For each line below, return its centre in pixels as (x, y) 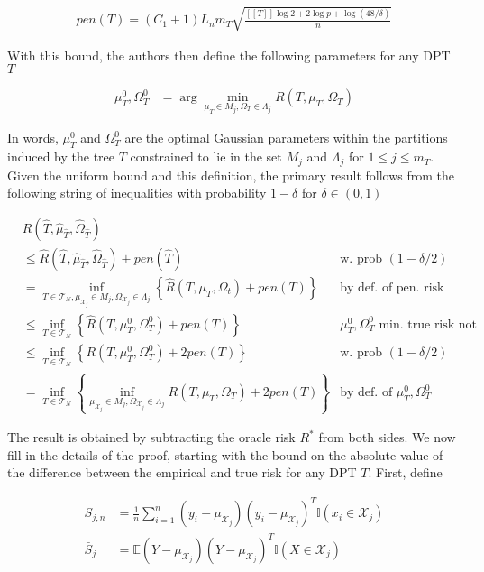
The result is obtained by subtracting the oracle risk (151, 437)
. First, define (405, 472)
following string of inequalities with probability (137, 193)
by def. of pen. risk (392, 287)
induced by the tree (61, 157)
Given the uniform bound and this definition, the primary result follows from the (231, 175)
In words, (33, 138)
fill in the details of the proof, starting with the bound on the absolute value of (225, 454)
